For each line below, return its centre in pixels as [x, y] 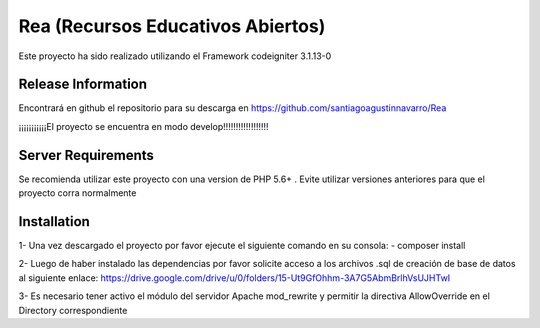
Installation [54, 221]
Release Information [83, 84]
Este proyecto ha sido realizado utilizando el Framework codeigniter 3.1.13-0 [175, 56]
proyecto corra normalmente [77, 193]
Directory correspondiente [73, 310]
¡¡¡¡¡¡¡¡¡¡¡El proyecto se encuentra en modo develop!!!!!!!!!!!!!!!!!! [143, 126]
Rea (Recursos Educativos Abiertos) [172, 26]
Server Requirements [86, 155]
